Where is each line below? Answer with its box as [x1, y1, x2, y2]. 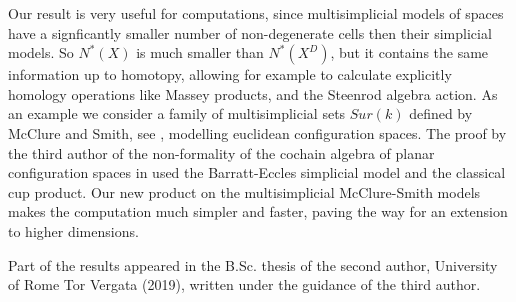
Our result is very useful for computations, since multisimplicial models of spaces [8, 3, 504, 23]
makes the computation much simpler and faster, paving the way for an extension [8, 201, 508, 222]
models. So [8, 42, 74, 63]
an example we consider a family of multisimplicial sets [8, 103, 346, 124]
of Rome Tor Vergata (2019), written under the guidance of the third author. [8, 274, 481, 295]
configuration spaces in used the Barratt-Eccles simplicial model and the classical [8, 162, 506, 183]
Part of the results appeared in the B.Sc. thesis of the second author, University [8, 254, 498, 275]
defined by [409, 103, 473, 124]
